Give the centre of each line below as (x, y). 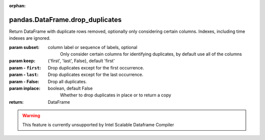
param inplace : (25, 89)
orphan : (17, 6)
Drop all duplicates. (67, 81)
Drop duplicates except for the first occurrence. (96, 68)
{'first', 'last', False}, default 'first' (81, 61)
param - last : (24, 75)
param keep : (22, 61)
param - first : (25, 68)
